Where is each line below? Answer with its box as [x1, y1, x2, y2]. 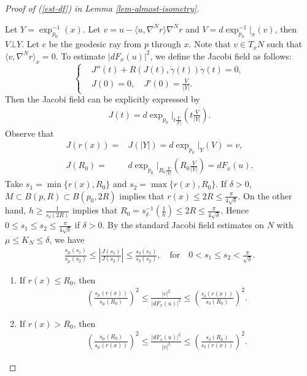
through [151, 37, 181, 50]
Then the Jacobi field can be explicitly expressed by [5, 93, 200, 106]
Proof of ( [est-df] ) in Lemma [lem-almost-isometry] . [5, 2, 200, 14]
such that [266, 37, 302, 50]
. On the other [238, 189, 292, 202]
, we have [49, 232, 85, 245]
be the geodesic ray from [49, 37, 142, 50]
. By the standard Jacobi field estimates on [102, 218, 265, 231]
